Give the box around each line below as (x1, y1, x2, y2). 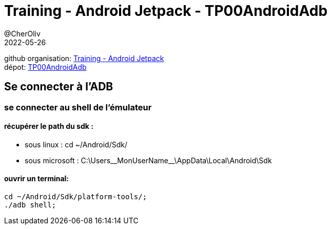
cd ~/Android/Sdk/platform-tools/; (4, 193, 147, 201)
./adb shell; (4, 201, 56, 209)
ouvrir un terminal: (4, 174, 69, 183)
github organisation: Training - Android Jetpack (4, 53, 164, 63)
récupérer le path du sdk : (4, 122, 93, 131)
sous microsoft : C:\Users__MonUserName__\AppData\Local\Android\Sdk (25, 156, 272, 165)
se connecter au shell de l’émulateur (4, 102, 152, 112)
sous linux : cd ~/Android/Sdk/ (25, 140, 127, 149)
